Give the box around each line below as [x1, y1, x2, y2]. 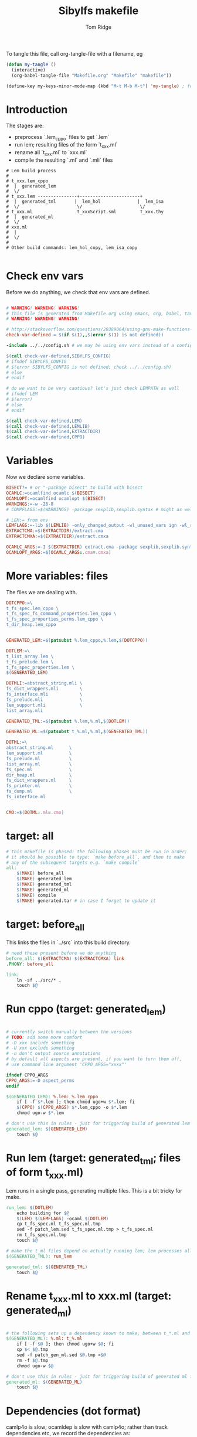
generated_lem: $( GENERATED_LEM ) [6, 1126, 88, 1132]
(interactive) [11, 67, 46, 73]
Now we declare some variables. [6, 474, 85, 481]
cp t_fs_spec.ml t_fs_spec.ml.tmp [16, 1221, 101, 1227]
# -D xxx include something [6, 1040, 75, 1046]
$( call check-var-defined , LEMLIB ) [6, 423, 91, 429]
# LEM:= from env [6, 517, 49, 523]
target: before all [6, 917, 85, 933]
